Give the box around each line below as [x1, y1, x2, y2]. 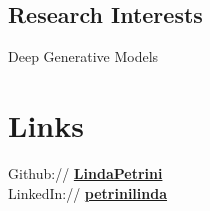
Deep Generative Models [8, 46, 159, 67]
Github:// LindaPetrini [8, 162, 163, 183]
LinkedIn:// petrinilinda [8, 182, 168, 203]
